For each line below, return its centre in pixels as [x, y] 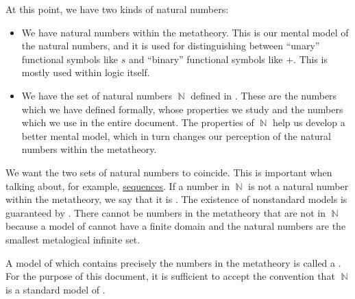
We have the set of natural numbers [97, 95]
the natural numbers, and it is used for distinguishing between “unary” [171, 46]
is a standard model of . [56, 289]
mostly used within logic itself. [86, 72]
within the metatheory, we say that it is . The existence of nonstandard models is [176, 199]
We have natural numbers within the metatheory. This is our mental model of [185, 32]
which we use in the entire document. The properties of [138, 122]
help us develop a [309, 122]
